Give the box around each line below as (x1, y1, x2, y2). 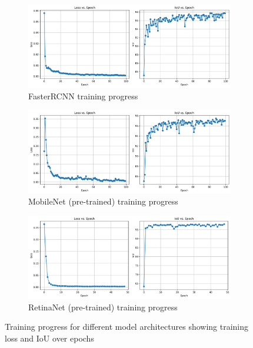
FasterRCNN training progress (28, 89, 138, 102)
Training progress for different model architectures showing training (5, 320, 249, 333)
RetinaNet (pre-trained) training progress (28, 300, 178, 313)
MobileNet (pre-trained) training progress (28, 195, 178, 208)
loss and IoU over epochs (5, 332, 94, 344)
